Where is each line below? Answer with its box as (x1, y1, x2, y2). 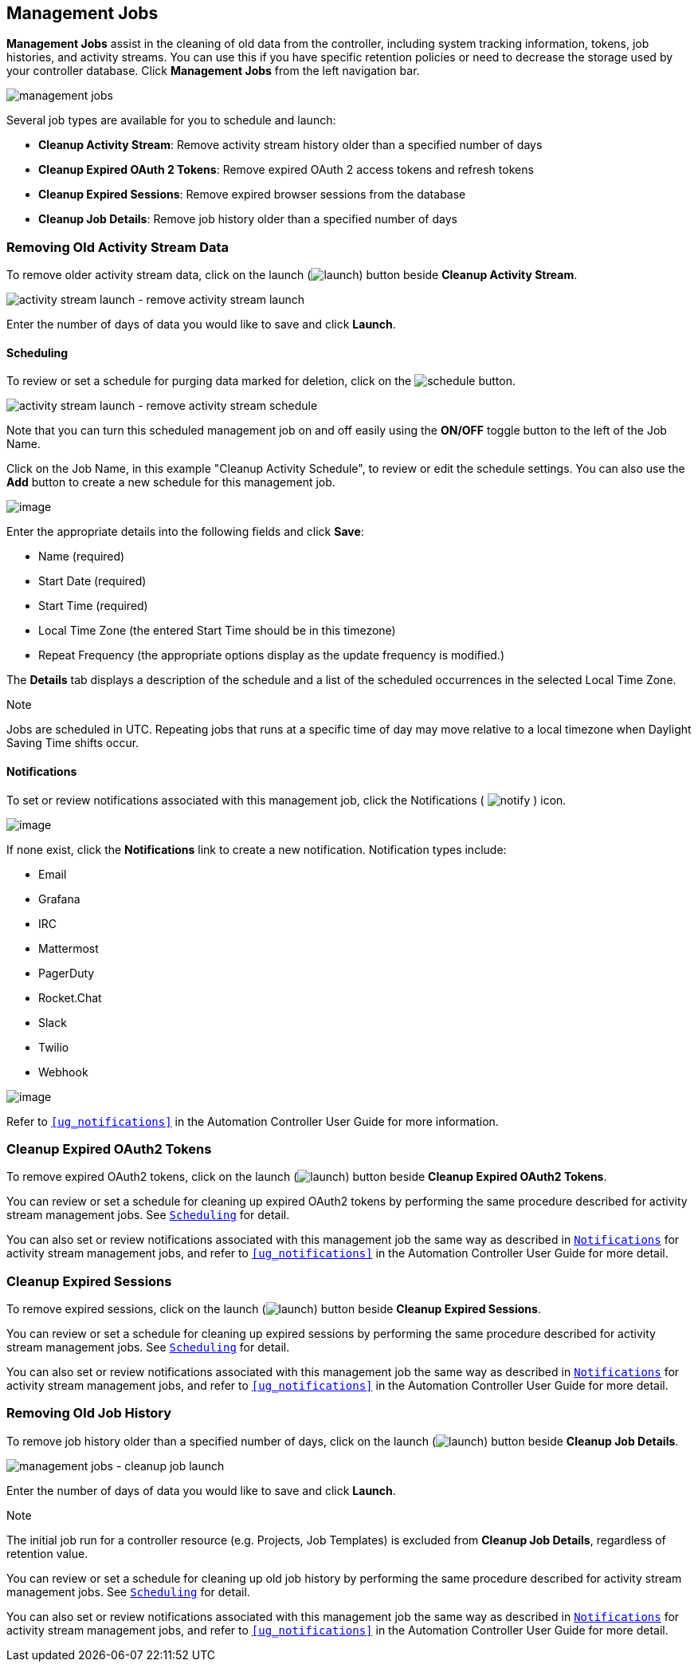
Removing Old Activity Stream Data (6, 238, 229, 255)
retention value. (6, 1546, 88, 1560)
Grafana (38, 891, 80, 906)
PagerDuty (38, 966, 95, 980)
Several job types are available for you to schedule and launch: (6, 113, 336, 128)
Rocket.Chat (38, 990, 102, 1005)
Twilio (38, 1040, 69, 1054)
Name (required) (38, 549, 125, 564)
